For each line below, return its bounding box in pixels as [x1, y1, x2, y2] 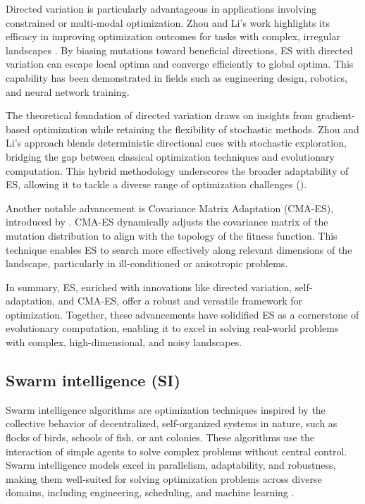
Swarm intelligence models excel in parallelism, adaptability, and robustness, [6, 457, 336, 472]
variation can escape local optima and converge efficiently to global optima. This [6, 56, 354, 71]
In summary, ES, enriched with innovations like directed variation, [6, 279, 292, 294]
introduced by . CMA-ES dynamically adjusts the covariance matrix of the [6, 214, 328, 229]
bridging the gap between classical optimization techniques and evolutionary [6, 149, 335, 164]
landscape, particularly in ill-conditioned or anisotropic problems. [6, 256, 288, 271]
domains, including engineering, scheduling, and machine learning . [6, 485, 295, 500]
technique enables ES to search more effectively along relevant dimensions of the [6, 242, 352, 257]
